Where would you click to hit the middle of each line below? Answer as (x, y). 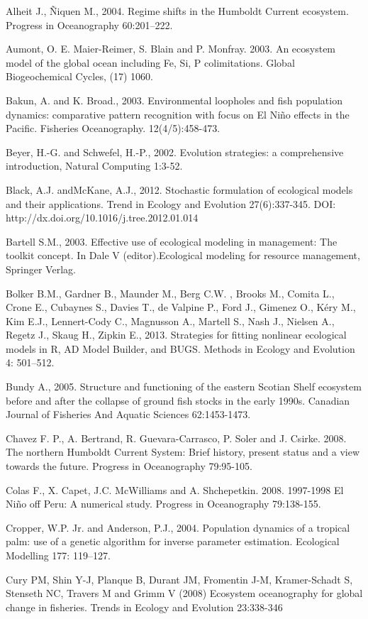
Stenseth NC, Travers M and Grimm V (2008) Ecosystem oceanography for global (184, 593)
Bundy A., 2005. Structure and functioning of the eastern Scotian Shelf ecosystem (184, 387)
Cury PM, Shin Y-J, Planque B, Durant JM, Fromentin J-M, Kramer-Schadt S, (179, 579)
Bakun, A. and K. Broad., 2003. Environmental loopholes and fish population (174, 100)
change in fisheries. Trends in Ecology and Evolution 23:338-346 (144, 607)
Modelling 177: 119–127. (58, 555)
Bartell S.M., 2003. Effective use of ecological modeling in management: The (172, 241)
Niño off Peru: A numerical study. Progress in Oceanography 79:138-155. (163, 504)
